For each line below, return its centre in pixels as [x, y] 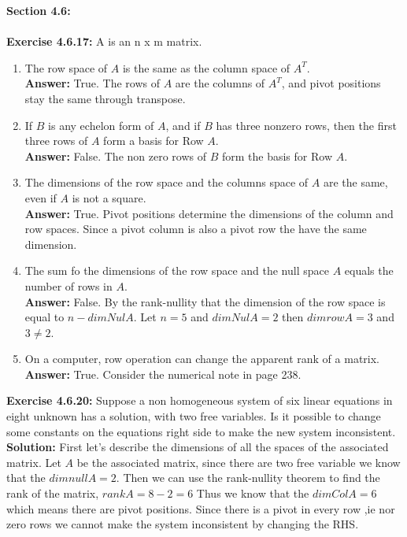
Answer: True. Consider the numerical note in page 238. [163, 374]
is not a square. [109, 197]
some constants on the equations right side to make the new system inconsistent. [201, 431]
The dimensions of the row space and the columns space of [166, 182]
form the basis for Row [277, 156]
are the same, [355, 182]
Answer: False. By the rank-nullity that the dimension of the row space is [205, 301]
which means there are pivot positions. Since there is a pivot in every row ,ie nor [201, 508]
